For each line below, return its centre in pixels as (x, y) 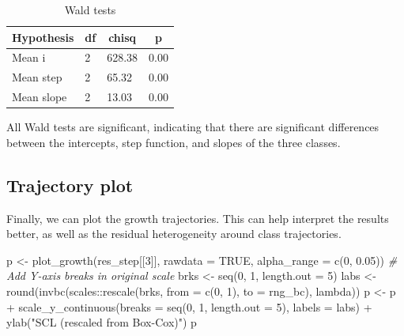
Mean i (29, 57)
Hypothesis (43, 37)
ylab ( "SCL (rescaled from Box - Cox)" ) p (102, 322)
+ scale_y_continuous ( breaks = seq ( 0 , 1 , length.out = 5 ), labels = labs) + (189, 306)
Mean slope (40, 97)
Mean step (37, 77)
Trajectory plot (70, 185)
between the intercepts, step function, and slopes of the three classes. (174, 142)
